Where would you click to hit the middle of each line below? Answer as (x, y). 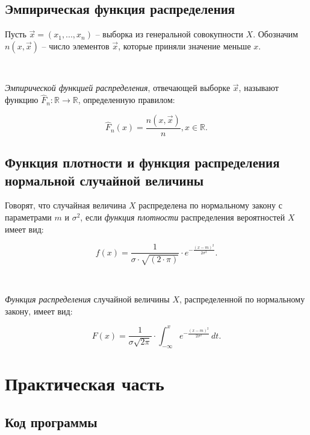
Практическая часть (85, 383)
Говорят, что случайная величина (66, 205)
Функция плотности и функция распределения (142, 162)
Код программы (51, 421)
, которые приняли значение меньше (184, 45)
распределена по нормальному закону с (210, 205)
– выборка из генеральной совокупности (169, 34)
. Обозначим (276, 34)
